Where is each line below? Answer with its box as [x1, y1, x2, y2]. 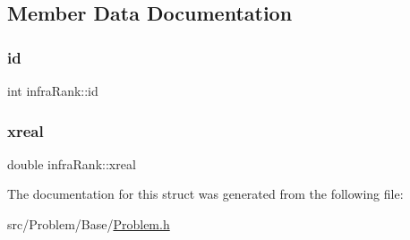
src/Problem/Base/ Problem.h [7, 215, 170, 233]
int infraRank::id [7, 81, 98, 99]
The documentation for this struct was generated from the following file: [7, 184, 404, 203]
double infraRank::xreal [7, 154, 136, 173]
